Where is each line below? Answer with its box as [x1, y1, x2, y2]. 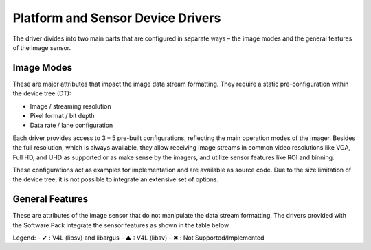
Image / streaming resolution [30, 102, 111, 110]
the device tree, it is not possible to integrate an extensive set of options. [12, 175, 219, 183]
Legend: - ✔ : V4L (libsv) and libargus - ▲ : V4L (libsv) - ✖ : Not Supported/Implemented [12, 234, 265, 242]
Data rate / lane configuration [30, 121, 113, 130]
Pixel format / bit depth [30, 112, 95, 120]
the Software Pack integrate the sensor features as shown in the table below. [12, 220, 230, 229]
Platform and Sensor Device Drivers [12, 10, 221, 25]
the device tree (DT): [12, 89, 71, 98]
